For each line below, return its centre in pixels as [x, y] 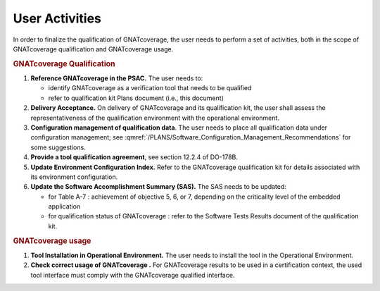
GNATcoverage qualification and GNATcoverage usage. [93, 49]
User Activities [57, 18]
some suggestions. [58, 147]
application [64, 206]
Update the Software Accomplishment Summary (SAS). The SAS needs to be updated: [158, 187]
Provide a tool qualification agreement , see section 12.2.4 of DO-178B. [134, 157]
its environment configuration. [74, 177]
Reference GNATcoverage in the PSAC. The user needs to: [117, 78]
